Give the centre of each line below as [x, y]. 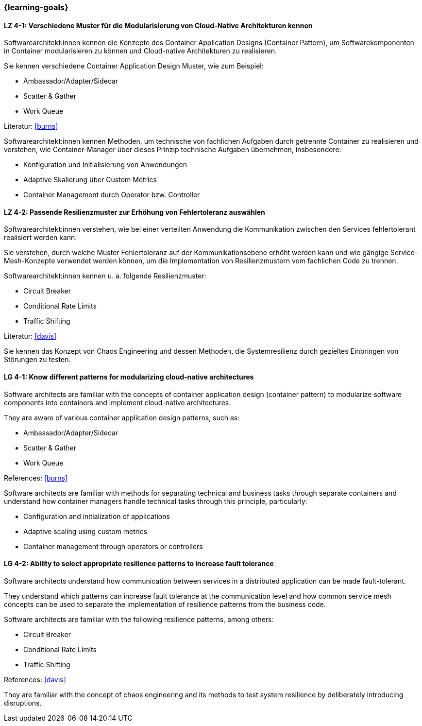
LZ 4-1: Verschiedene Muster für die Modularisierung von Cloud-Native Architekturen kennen [158, 25]
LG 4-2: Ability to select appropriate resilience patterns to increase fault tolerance [139, 564]
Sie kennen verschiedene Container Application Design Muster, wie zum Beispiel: [134, 66]
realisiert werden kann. [41, 238]
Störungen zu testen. [37, 360]
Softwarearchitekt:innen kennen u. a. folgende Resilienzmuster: [105, 276]
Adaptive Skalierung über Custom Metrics [90, 180]
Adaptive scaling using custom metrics [85, 531]
